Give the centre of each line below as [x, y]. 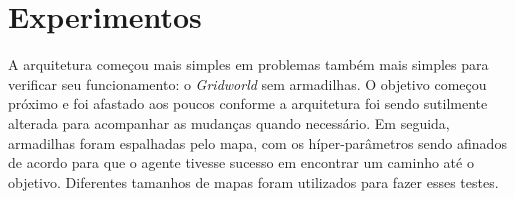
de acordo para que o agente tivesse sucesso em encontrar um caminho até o [241, 162]
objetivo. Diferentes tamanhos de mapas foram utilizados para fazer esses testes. [253, 181]
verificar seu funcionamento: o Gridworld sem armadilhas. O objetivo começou [247, 83]
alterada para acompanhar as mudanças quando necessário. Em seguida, [229, 122]
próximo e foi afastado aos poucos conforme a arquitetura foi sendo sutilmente [248, 103]
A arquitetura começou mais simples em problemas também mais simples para [248, 64]
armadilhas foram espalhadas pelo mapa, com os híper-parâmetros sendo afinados [257, 142]
